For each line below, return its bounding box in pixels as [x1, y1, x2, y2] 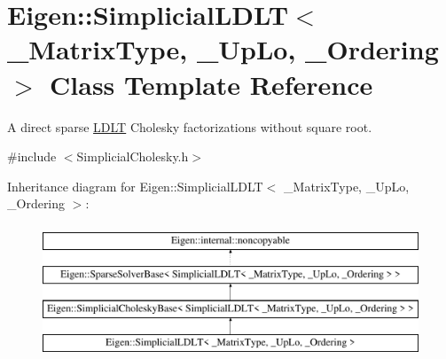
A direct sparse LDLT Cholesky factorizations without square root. [7, 117, 372, 136]
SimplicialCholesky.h [76, 147, 189, 166]
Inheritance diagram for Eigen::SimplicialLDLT [7, 176, 263, 195]
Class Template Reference [50, 66, 373, 102]
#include [7, 147, 57, 166]
